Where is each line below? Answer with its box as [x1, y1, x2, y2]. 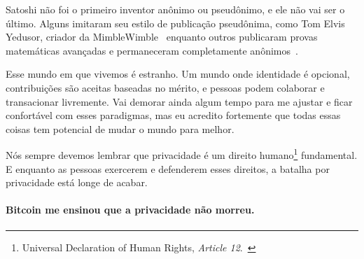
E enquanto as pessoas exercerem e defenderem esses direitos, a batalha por [6, 161, 330, 176]
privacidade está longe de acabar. [6, 175, 148, 190]
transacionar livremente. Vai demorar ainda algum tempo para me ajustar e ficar [6, 94, 353, 108]
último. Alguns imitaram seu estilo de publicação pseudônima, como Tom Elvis [6, 15, 345, 30]
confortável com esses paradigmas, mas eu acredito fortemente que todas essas [6, 108, 341, 122]
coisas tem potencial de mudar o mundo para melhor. [6, 121, 234, 136]
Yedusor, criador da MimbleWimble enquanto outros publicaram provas [6, 29, 318, 44]
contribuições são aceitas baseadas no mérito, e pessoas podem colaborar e [6, 80, 325, 94]
